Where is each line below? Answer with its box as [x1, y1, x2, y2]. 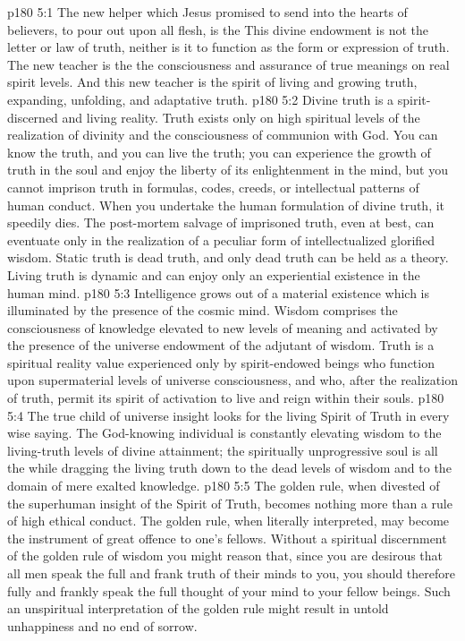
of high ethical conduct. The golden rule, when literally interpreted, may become [7, 511, 450, 530]
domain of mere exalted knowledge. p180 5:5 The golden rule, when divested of [7, 476, 440, 495]
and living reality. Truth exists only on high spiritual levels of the [62, 107, 420, 126]
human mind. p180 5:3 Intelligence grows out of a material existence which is [7, 283, 429, 302]
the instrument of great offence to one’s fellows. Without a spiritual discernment [7, 528, 447, 547]
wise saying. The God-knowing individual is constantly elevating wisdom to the [7, 423, 442, 442]
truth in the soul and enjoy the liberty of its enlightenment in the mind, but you [7, 160, 449, 179]
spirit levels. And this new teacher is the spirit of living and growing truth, [7, 73, 418, 91]
